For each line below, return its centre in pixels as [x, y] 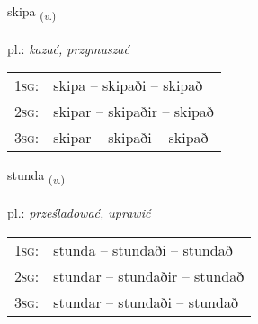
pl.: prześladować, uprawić [79, 213]
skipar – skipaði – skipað [131, 138]
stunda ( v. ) [36, 176]
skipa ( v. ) [32, 12]
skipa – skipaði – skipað [128, 85]
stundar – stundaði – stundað [146, 301]
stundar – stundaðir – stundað [149, 275]
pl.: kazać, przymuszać [68, 48]
